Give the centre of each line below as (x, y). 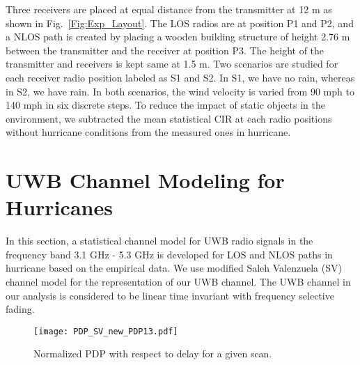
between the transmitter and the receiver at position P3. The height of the (165, 50)
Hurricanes (59, 207)
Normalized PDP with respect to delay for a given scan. (153, 354)
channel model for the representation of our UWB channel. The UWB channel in (178, 282)
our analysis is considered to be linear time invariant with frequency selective (170, 295)
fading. (20, 309)
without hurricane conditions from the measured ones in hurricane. (148, 132)
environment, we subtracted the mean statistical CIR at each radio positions (169, 118)
